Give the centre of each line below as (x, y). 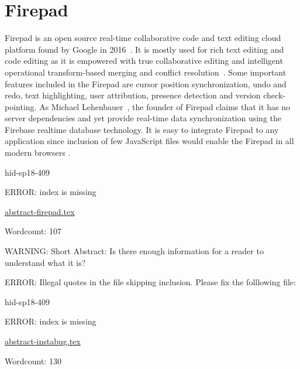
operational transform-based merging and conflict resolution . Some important (146, 72)
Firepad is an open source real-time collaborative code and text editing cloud (143, 38)
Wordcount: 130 (33, 361)
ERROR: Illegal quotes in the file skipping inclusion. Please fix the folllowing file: (150, 282)
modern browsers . (38, 153)
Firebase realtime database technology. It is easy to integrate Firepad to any (142, 129)
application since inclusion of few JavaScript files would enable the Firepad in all (149, 141)
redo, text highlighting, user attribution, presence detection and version (133, 95)
